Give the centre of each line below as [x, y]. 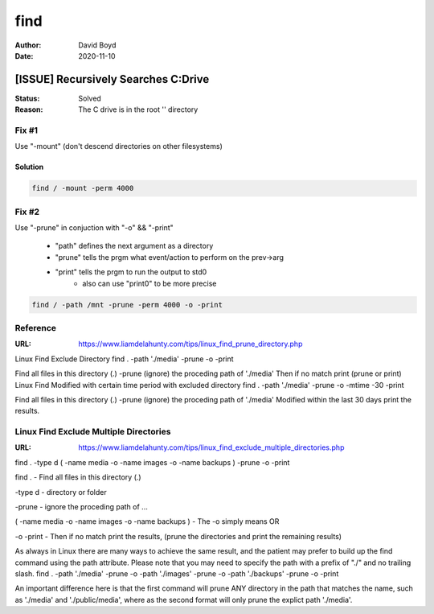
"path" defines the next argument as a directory [134, 246]
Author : [28, 45]
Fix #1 [27, 130]
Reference [35, 328]
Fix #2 [27, 212]
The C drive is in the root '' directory [138, 109]
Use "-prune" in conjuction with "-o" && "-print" [94, 228]
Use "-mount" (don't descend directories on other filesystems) [119, 146]
